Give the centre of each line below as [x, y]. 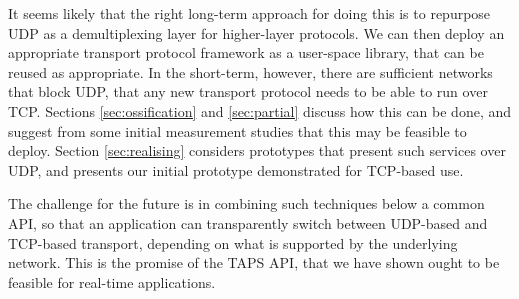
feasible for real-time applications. [112, 281]
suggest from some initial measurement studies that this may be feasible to [237, 130]
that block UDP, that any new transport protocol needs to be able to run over [248, 91]
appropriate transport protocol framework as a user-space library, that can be [246, 52]
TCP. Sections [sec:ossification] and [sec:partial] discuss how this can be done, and [260, 110]
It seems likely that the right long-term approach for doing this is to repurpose [249, 13]
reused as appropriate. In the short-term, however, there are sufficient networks [250, 71]
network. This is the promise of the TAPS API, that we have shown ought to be [254, 262]
